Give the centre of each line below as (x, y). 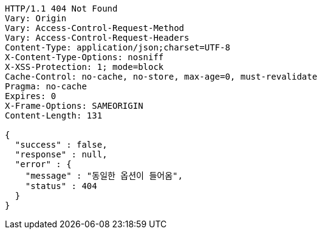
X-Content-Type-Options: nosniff (84, 57)
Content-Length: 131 (54, 115)
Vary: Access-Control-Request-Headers (97, 38)
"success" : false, (61, 145)
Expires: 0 (31, 96)
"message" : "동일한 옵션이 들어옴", (104, 176)
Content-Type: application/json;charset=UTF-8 (118, 47)
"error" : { (43, 164)
